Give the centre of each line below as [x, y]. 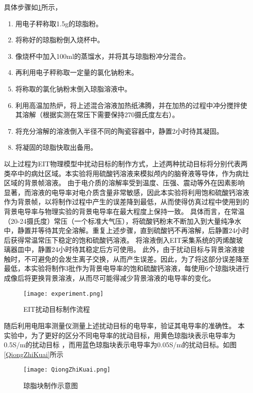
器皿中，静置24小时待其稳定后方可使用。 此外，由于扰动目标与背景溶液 [124, 249]
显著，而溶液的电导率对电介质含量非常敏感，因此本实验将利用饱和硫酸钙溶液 [126, 192]
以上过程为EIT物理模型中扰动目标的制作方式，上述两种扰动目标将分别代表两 [126, 163]
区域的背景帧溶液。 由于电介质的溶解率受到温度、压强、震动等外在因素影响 [124, 183]
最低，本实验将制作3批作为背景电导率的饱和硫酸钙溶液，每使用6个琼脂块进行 [126, 268]
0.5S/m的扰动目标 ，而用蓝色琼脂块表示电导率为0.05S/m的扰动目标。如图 [120, 345]
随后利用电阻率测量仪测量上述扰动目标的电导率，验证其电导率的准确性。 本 [124, 325]
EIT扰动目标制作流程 [57, 309]
